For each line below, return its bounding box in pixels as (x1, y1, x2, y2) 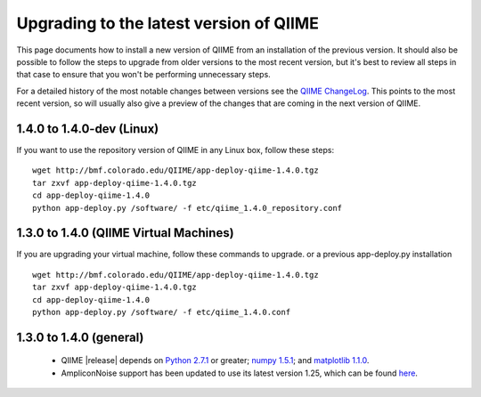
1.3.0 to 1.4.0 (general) (16, 329, 144, 344)
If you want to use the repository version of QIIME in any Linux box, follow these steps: (16, 145, 334, 156)
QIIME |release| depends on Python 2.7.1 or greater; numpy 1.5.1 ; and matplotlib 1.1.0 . (61, 355, 370, 366)
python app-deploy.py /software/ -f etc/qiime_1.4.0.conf (32, 307, 291, 318)
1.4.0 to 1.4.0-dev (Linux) (16, 121, 159, 136)
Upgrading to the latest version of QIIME (16, 13, 320, 33)
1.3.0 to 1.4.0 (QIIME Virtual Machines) (16, 225, 235, 240)
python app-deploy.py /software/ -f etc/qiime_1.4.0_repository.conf (32, 203, 343, 213)
